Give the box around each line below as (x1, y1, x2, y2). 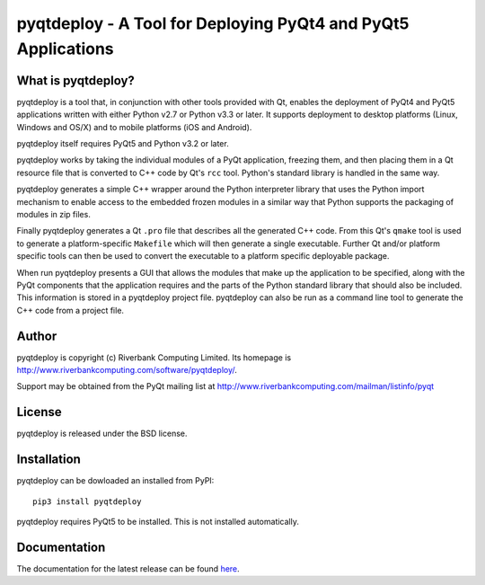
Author (16, 328, 57, 343)
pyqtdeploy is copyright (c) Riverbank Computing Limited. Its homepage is (16, 351, 292, 363)
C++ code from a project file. (16, 305, 125, 315)
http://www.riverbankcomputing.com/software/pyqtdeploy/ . (16, 365, 238, 376)
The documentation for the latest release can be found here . (16, 563, 240, 574)
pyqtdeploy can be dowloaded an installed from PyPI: (16, 475, 215, 486)
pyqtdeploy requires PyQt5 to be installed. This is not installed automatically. (16, 517, 300, 527)
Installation (16, 452, 81, 467)
